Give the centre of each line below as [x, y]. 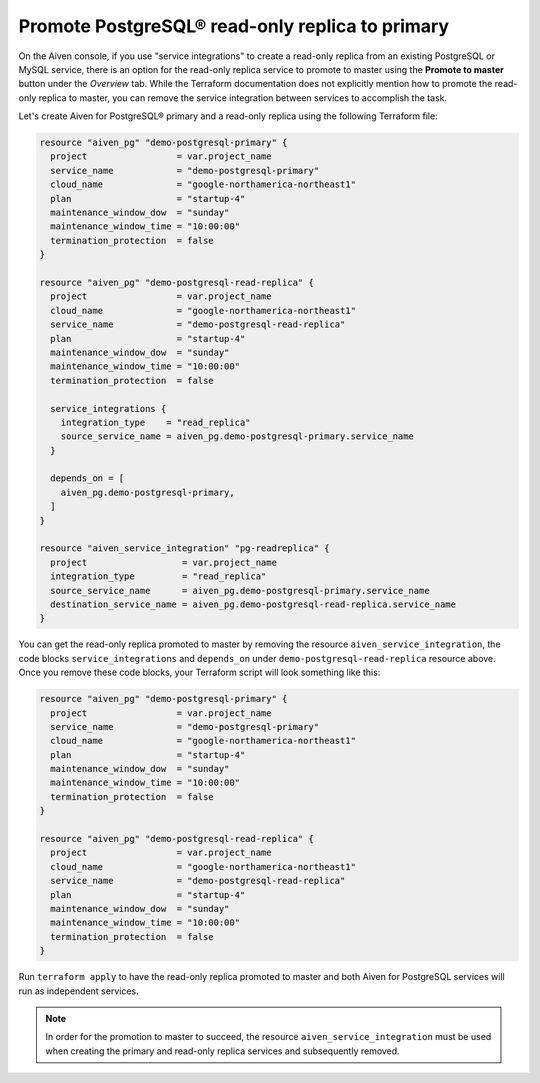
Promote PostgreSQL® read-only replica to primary [234, 26]
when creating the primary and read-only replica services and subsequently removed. [222, 1051]
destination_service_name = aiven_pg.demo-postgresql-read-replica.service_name [253, 604]
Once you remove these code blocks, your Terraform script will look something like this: [199, 672]
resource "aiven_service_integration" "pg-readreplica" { [184, 548]
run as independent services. [78, 991]
